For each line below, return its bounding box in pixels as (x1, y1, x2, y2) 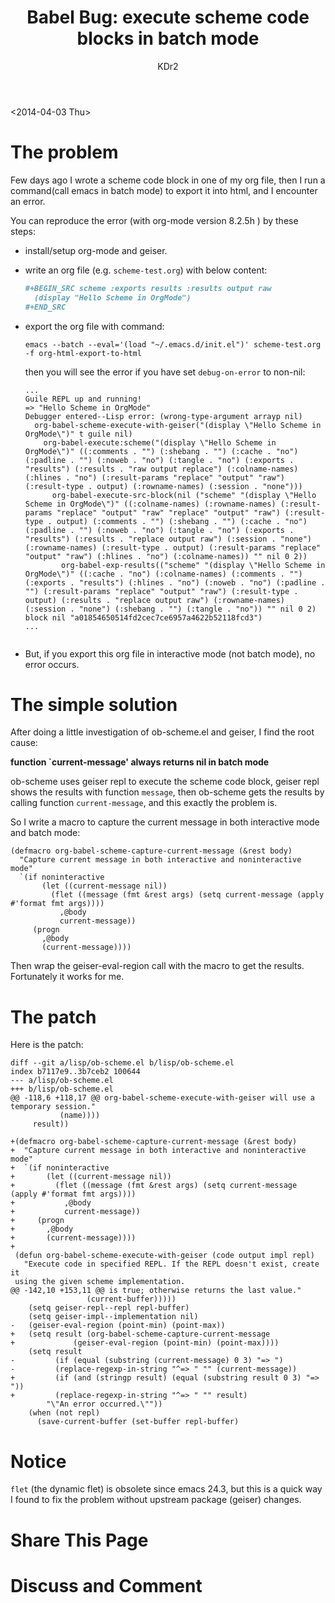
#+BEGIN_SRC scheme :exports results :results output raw (24, 283, 272, 293)
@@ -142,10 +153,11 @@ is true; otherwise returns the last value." (10, 1286, 302, 1296)
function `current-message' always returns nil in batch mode (10, 756, 270, 768)
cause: (10, 737, 38, 749)
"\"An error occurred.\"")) (46, 1399, 163, 1410)
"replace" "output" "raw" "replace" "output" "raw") (56, 507, 281, 518)
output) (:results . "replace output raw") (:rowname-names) (24, 595, 286, 605)
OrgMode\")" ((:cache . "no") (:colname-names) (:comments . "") (24, 569, 303, 579)
